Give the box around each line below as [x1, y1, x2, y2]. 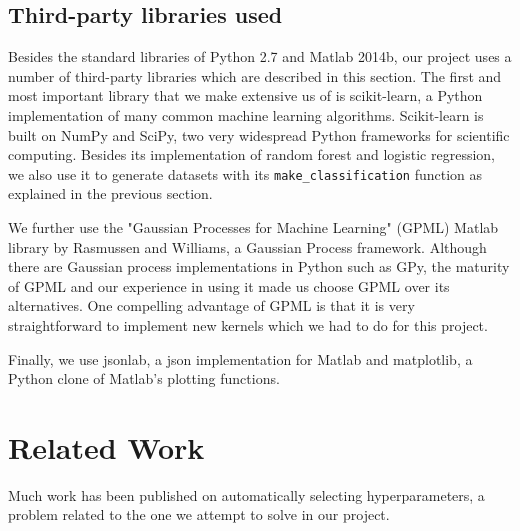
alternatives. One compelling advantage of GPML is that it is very [8, 295, 415, 316]
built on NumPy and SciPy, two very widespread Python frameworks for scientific [8, 124, 510, 145]
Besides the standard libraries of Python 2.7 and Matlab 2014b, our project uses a [8, 46, 512, 67]
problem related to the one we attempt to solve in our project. [8, 504, 390, 525]
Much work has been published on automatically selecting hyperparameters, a [8, 484, 485, 505]
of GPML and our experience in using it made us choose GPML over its [8, 275, 450, 296]
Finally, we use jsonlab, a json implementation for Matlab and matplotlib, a [8, 348, 473, 369]
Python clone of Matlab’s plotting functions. [8, 368, 280, 389]
